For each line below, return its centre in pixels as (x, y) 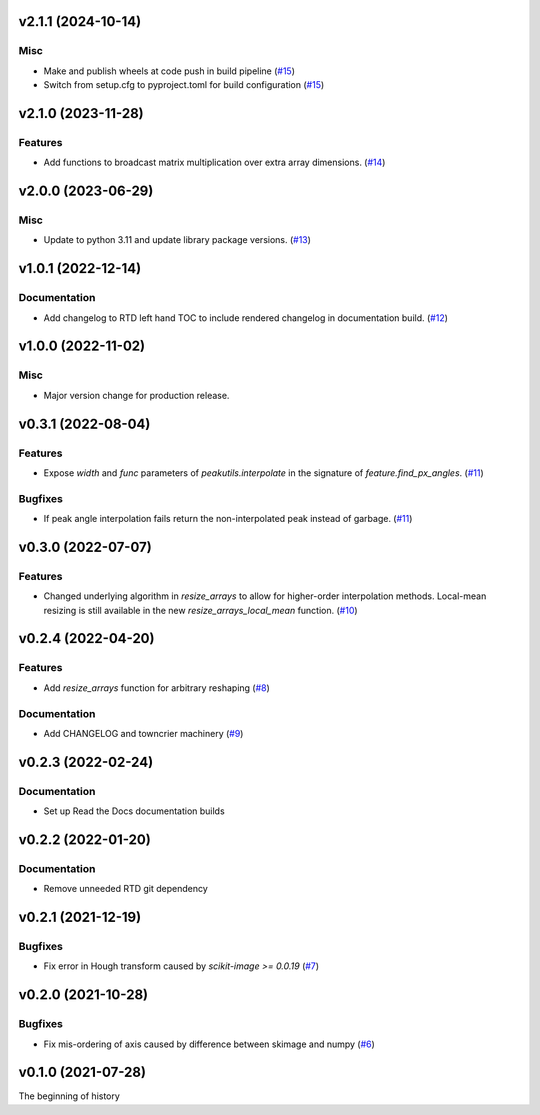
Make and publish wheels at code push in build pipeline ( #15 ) (169, 71)
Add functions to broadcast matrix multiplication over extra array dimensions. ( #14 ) (214, 162)
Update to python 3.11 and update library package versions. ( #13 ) (177, 240)
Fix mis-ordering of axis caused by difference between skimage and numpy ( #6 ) (209, 1044)
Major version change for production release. (136, 395)
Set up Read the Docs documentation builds (134, 811)
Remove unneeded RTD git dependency (126, 889)
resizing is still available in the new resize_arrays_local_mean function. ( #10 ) (201, 610)
